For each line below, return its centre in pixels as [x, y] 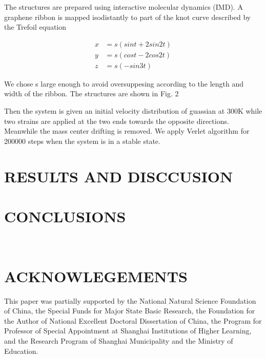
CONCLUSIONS [65, 216]
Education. [21, 351]
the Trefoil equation [35, 27]
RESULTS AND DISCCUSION [119, 176]
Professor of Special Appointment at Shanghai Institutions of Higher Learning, [128, 331]
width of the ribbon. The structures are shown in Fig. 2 [91, 93]
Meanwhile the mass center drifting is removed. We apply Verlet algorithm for [127, 131]
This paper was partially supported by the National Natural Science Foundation [130, 300]
